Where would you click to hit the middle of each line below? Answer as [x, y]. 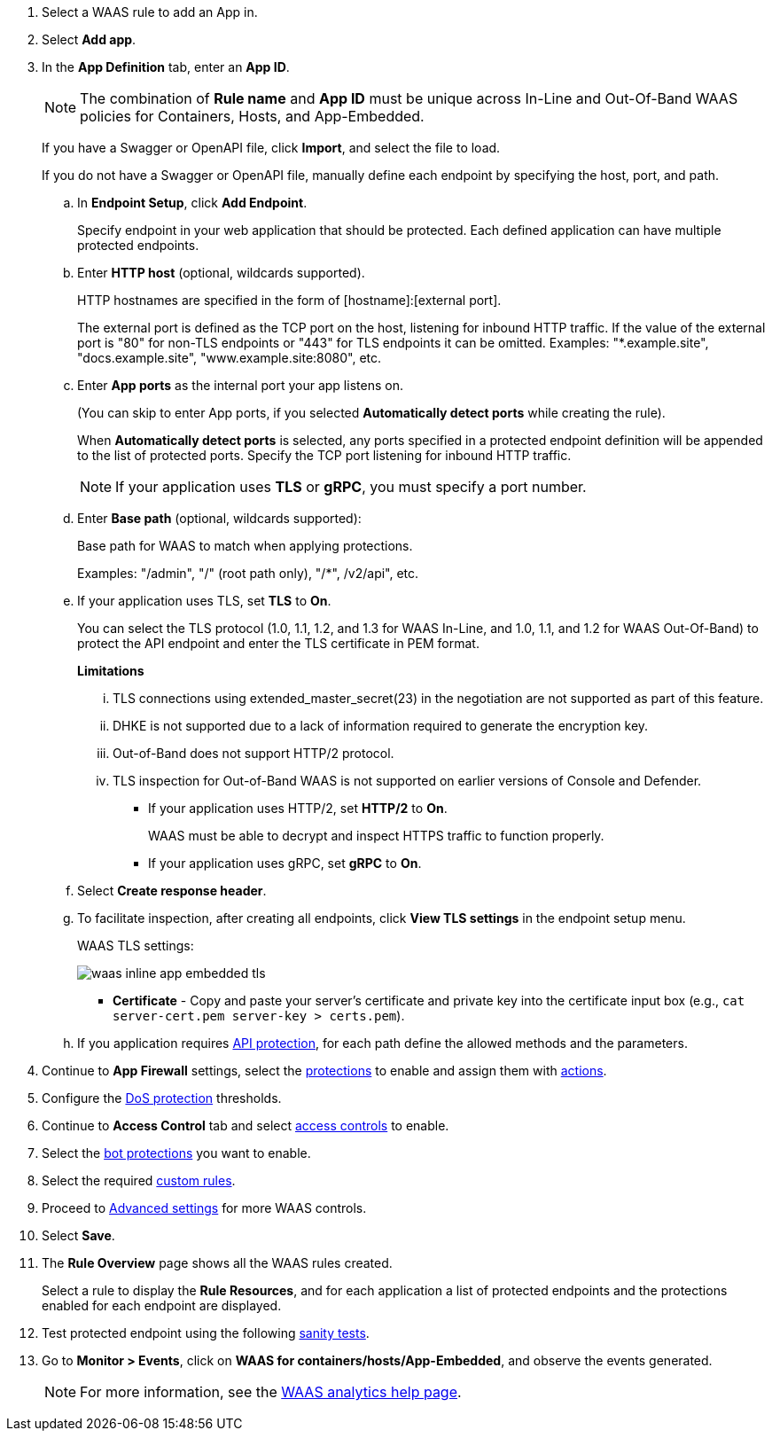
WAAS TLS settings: [136, 946]
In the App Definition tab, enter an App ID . [166, 67]
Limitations [111, 671]
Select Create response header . [172, 891]
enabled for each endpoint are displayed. [162, 1305]
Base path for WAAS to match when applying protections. [245, 546]
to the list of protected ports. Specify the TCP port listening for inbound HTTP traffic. [324, 455]
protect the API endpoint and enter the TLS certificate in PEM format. [278, 643]
